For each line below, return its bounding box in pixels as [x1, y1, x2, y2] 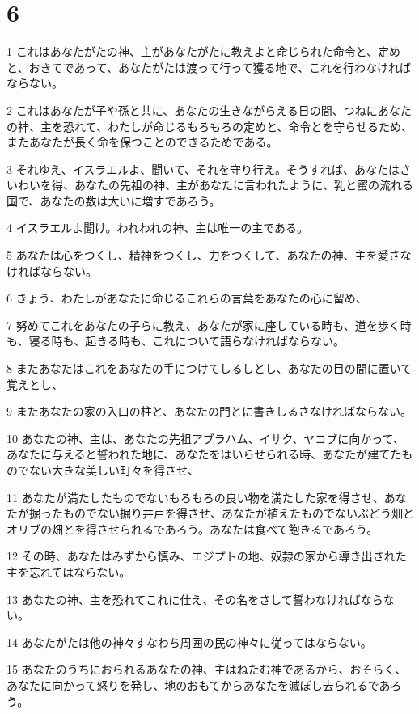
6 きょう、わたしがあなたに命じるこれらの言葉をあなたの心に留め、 [6, 289, 367, 306]
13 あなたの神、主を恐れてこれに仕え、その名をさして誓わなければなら [6, 590, 383, 607]
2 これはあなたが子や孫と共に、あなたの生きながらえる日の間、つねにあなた [6, 101, 412, 118]
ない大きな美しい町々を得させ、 [28, 462, 199, 478]
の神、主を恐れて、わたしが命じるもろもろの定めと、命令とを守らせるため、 [6, 117, 413, 134]
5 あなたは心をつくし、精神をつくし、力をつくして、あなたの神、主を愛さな [6, 247, 412, 264]
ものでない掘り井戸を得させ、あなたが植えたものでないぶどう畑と [62, 505, 414, 522]
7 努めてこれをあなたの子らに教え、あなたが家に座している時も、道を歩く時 [6, 316, 412, 333]
